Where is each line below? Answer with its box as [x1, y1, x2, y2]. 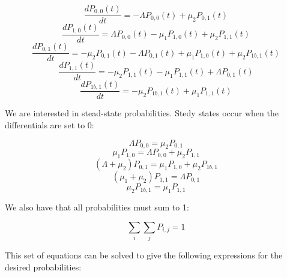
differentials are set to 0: [5, 119, 94, 131]
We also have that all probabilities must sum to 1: [5, 201, 189, 213]
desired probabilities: [5, 260, 82, 273]
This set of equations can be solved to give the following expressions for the [5, 248, 283, 261]
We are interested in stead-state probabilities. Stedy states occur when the [5, 107, 279, 119]
